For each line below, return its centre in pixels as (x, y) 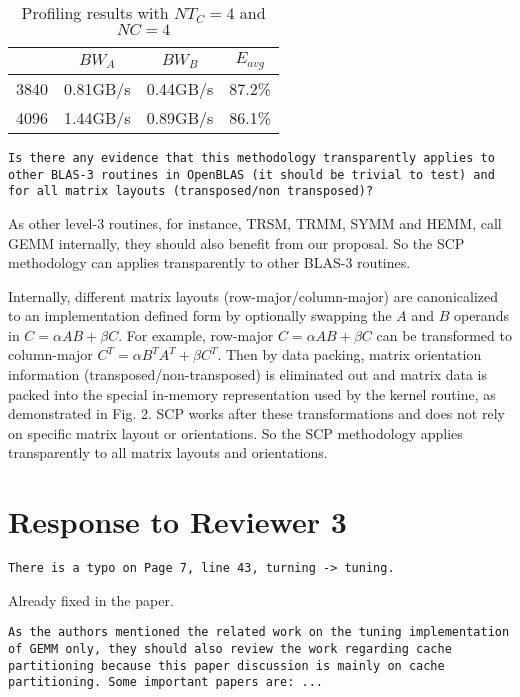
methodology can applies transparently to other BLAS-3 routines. (209, 262)
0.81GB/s (97, 88)
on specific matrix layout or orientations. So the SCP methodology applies (235, 432)
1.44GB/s (97, 117)
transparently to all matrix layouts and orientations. (168, 452)
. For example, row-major (196, 334)
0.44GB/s (180, 88)
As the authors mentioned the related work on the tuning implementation (259, 632)
